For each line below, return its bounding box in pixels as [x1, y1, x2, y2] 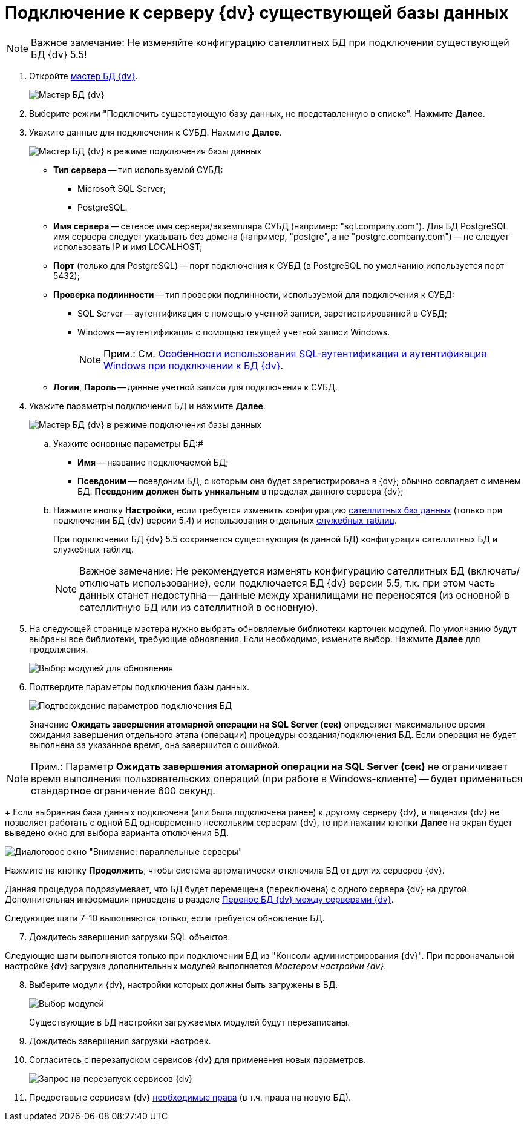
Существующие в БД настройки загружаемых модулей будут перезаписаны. [29, 1016, 350, 1027]
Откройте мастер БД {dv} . [29, 70, 138, 81]
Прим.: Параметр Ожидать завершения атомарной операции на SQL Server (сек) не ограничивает [31, 760, 508, 772]
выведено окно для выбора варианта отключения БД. [5, 827, 229, 838]
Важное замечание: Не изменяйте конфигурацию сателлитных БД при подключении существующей [31, 36, 509, 48]
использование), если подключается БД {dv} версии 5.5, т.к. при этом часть [132, 576, 496, 589]
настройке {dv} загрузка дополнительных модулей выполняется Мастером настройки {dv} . [5, 960, 387, 971]
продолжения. [29, 644, 88, 654]
